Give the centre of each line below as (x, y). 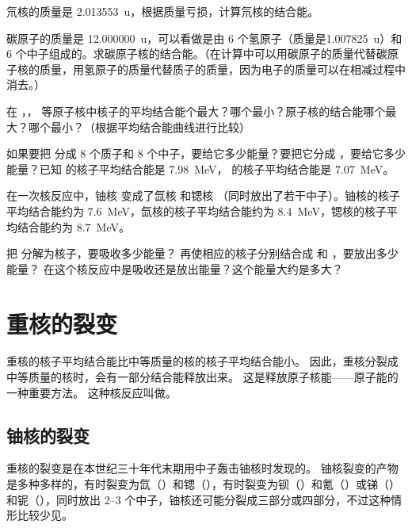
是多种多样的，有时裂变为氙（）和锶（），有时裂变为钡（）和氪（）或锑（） (203, 484)
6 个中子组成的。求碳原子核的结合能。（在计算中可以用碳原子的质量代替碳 (197, 54)
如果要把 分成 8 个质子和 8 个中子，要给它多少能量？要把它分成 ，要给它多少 (206, 153)
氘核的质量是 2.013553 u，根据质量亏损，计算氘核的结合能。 (163, 11)
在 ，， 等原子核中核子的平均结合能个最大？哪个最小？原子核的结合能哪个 (196, 111)
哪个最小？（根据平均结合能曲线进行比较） (139, 126)
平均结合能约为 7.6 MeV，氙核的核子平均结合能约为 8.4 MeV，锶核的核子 (196, 210)
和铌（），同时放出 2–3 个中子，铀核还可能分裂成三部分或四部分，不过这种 (199, 499)
